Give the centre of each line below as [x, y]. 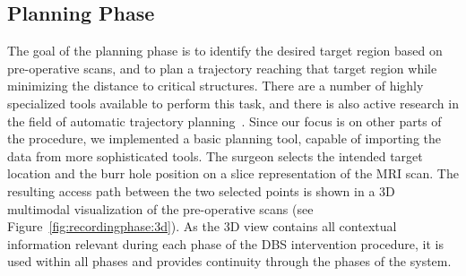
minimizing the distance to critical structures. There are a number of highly [216, 86]
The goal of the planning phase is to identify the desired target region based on [225, 51]
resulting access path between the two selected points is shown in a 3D [201, 190]
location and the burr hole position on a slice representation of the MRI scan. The [233, 173]
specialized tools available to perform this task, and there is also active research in [233, 103]
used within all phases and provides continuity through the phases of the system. [229, 261]
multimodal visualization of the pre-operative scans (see [160, 208]
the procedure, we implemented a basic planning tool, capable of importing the [224, 138]
